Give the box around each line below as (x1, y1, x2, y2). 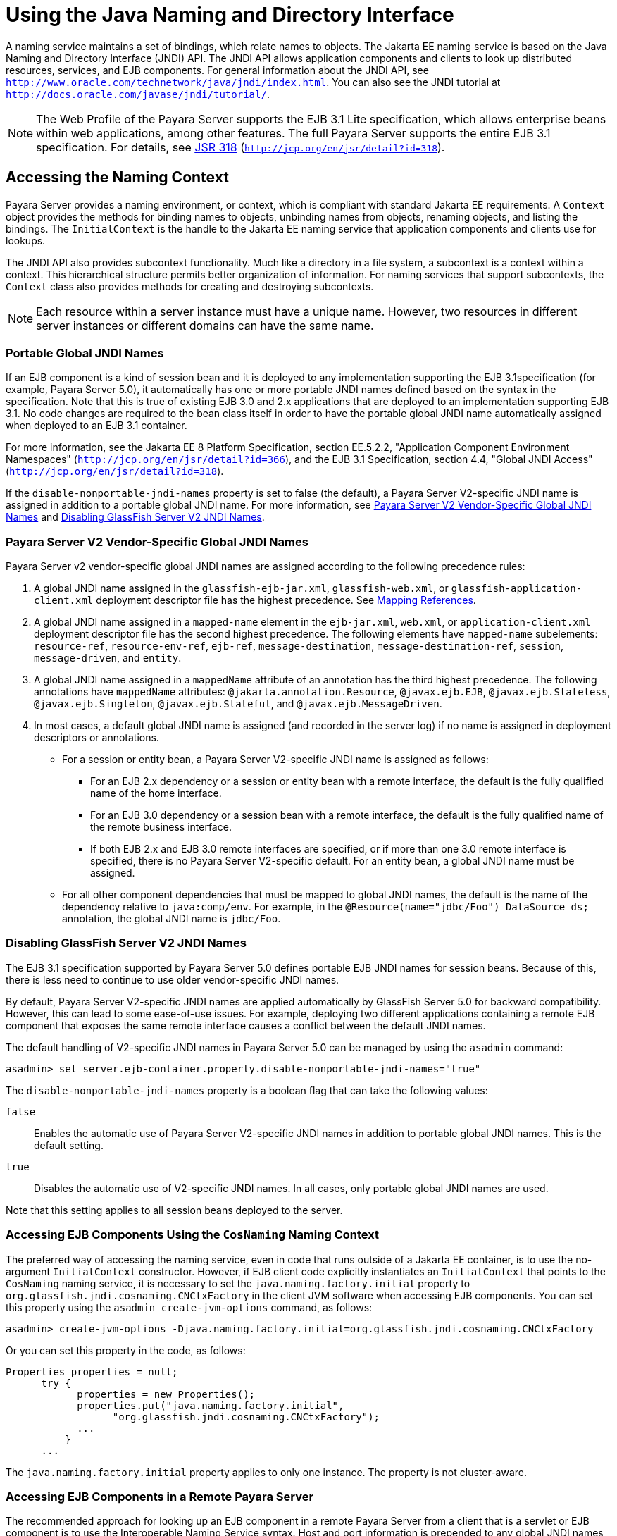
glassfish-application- (451, 583, 582, 595)
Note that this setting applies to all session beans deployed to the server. (6, 1203, 343, 1216)
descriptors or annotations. (34, 731, 159, 744)
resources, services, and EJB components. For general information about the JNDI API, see (6, 63, 429, 76)
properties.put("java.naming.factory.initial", (77, 1399, 344, 1411)
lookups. (6, 234, 46, 247)
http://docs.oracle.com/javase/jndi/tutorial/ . (6, 87, 270, 100)
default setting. (34, 1139, 104, 1151)
